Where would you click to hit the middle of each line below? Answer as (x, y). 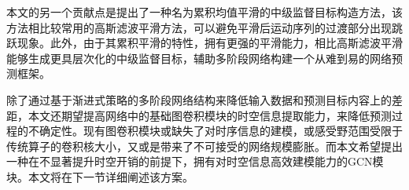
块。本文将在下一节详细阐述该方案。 (100, 176)
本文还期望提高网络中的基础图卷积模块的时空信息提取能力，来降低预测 (210, 115)
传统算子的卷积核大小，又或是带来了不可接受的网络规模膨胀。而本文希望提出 (204, 146)
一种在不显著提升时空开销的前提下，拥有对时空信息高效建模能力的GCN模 (195, 161)
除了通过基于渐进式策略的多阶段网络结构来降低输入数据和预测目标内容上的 (199, 99)
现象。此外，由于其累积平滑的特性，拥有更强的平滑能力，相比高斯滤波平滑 (210, 43)
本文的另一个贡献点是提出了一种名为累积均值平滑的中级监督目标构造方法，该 (204, 12)
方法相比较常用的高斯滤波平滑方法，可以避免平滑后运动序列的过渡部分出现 (199, 27)
